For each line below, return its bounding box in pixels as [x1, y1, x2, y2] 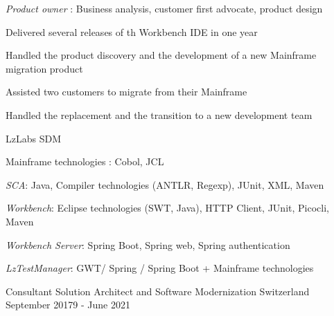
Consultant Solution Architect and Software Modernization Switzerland [6, 284, 310, 298]
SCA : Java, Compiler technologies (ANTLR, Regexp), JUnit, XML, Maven [6, 177, 324, 192]
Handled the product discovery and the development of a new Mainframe [6, 48, 317, 62]
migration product [6, 61, 83, 75]
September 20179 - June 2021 [6, 297, 130, 312]
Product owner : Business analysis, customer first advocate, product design [6, 1, 323, 15]
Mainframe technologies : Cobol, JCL [6, 154, 164, 169]
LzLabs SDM [6, 131, 61, 145]
